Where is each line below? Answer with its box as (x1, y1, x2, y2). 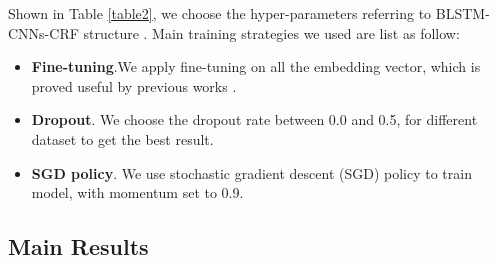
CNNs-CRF (8, 22, 79, 43)
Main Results (8, 231, 149, 262)
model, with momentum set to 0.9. (31, 182, 244, 203)
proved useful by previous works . (31, 75, 237, 96)
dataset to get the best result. (31, 128, 214, 149)
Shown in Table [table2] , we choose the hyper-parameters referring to (8, 3, 432, 23)
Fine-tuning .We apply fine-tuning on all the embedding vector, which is (31, 56, 481, 77)
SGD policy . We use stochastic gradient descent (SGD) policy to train (31, 162, 472, 183)
